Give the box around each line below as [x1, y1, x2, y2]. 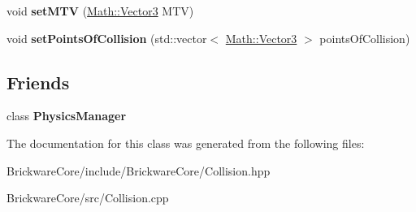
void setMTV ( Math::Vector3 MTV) [6, 2, 194, 19]
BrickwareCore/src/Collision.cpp [6, 189, 169, 206]
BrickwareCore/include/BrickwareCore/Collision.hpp [6, 162, 271, 179]
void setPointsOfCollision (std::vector [6, 29, 207, 46]
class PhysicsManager [6, 107, 127, 124]
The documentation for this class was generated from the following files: [6, 134, 365, 151]
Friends [6, 69, 70, 94]
